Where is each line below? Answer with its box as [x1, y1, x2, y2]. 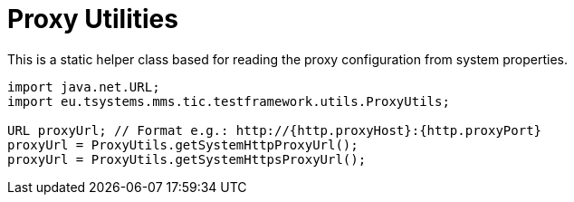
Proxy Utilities [7, 4, 178, 34]
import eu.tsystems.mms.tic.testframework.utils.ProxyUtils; [7, 93, 450, 109]
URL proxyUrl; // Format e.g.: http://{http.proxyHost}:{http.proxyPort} [7, 122, 542, 138]
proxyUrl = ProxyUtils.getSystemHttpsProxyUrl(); [7, 151, 367, 167]
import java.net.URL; [7, 79, 160, 94]
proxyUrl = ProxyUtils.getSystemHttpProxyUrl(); [7, 137, 359, 152]
